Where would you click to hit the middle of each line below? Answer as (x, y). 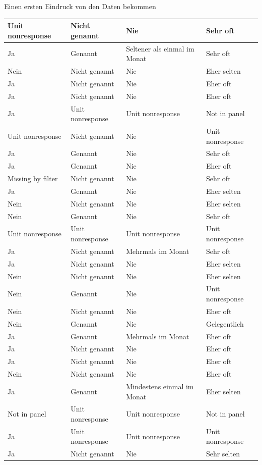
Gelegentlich (225, 323)
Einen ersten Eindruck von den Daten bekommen (80, 6)
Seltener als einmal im (160, 48)
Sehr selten (223, 454)
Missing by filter (33, 178)
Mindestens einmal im (160, 386)
